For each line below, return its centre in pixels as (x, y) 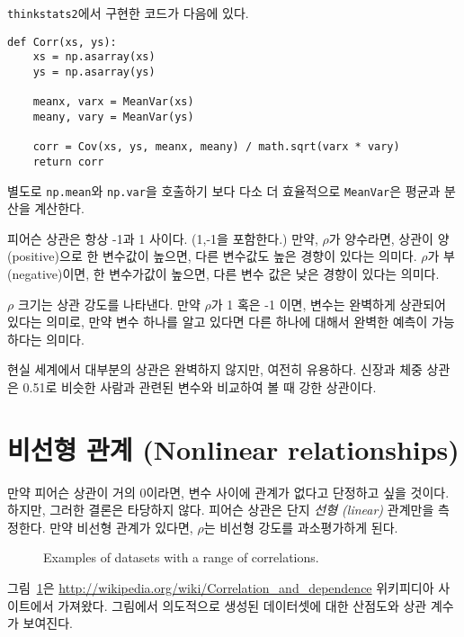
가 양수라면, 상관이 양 (389, 238)
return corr (68, 161)
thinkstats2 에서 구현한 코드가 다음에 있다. (128, 13)
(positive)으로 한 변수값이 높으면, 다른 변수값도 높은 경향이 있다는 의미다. (212, 256)
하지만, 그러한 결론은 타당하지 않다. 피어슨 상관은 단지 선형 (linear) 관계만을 (221, 510)
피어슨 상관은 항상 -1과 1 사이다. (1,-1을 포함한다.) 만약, (163, 238)
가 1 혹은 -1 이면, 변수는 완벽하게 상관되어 (328, 304)
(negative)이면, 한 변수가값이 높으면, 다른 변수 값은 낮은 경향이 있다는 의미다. (223, 274)
